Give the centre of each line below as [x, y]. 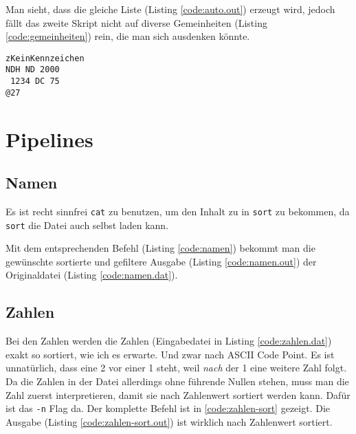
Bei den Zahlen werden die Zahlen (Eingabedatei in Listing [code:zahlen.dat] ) [169, 341]
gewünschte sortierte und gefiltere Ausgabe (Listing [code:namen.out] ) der [161, 261]
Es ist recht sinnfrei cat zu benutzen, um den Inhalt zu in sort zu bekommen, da [178, 211]
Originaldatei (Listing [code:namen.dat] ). [92, 275]
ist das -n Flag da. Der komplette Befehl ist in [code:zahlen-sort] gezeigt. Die [168, 408]
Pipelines [49, 139]
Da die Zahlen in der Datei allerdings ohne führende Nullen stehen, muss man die [177, 381]
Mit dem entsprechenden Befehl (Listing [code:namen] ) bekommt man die [160, 248]
